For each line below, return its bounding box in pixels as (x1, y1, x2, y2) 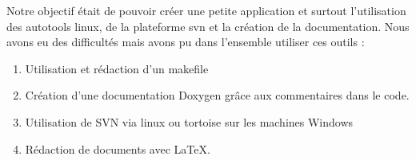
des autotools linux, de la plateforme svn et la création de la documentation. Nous (6, 18, 410, 34)
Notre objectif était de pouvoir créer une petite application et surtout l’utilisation (6, 2, 406, 18)
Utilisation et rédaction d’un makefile (25, 60, 209, 76)
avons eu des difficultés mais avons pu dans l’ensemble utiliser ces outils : (6, 33, 365, 50)
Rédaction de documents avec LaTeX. (25, 140, 210, 157)
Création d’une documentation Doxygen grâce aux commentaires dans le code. (25, 87, 410, 103)
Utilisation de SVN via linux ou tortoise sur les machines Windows (25, 113, 354, 130)
